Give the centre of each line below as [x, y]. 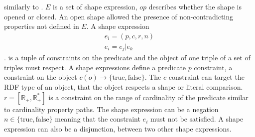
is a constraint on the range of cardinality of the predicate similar [148, 97]
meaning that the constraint [98, 119]
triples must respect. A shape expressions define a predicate [95, 67]
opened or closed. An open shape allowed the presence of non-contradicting [119, 16]
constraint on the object [41, 77]
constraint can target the [206, 77]
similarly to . [24, 6]
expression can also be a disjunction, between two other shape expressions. [118, 128]
